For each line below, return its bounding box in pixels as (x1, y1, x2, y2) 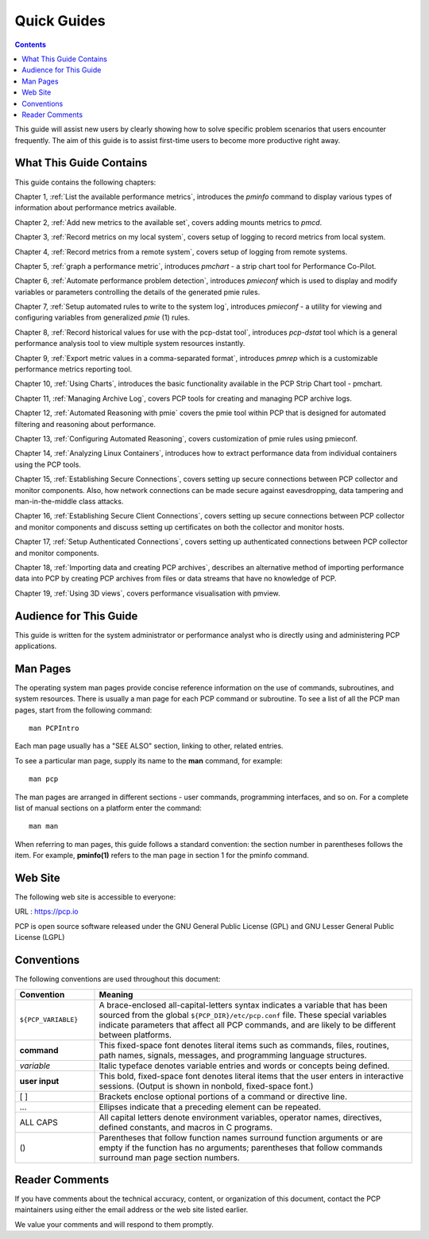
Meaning (99, 988, 133, 1000)
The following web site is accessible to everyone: (14, 892, 176, 902)
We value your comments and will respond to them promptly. (14, 1219, 214, 1229)
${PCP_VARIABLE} (19, 1016, 79, 1024)
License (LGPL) (14, 933, 65, 942)
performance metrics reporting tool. (14, 364, 133, 374)
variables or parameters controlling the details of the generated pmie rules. (14, 287, 261, 297)
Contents (14, 40, 47, 49)
